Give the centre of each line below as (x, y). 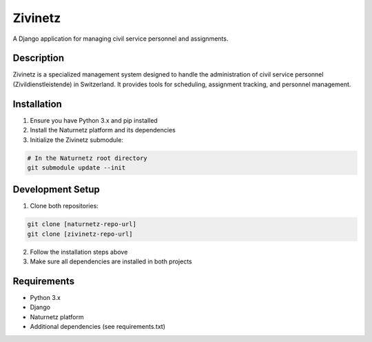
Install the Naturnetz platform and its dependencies (103, 130)
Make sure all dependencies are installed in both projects (111, 261)
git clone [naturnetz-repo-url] (82, 224)
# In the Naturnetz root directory (87, 158)
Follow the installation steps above (79, 252)
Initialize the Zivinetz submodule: (77, 140)
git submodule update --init (76, 168)
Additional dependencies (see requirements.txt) (97, 327)
